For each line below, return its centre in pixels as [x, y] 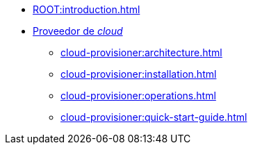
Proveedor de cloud [78, 31]
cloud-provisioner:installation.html [139, 74]
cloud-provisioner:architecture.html [141, 52]
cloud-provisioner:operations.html [138, 95]
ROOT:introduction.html [87, 9]
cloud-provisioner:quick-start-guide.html [154, 117]
